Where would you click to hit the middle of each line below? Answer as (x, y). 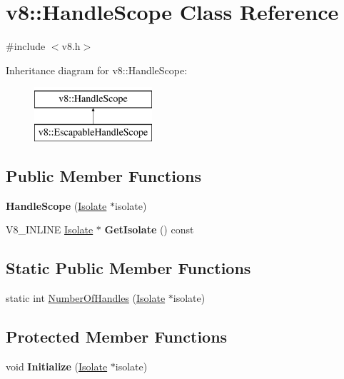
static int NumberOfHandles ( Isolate (86, 298)
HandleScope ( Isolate (56, 205)
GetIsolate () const (149, 229)
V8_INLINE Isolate (50, 229)
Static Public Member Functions (128, 268)
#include (26, 46)
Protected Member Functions (117, 337)
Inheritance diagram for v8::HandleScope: (97, 70)
